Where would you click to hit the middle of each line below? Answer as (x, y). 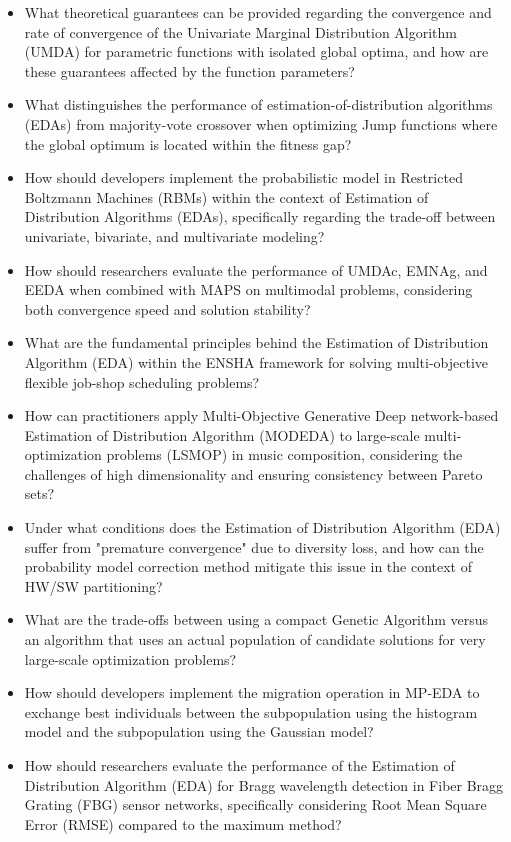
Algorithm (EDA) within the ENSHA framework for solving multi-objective (256, 361)
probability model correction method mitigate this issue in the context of (248, 566)
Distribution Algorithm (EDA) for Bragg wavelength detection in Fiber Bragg (264, 784)
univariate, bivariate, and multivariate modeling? (174, 235)
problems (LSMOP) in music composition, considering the (284, 454)
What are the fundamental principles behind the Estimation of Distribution (256, 342)
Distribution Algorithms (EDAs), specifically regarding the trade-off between (260, 216)
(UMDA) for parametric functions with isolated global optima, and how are (256, 51)
